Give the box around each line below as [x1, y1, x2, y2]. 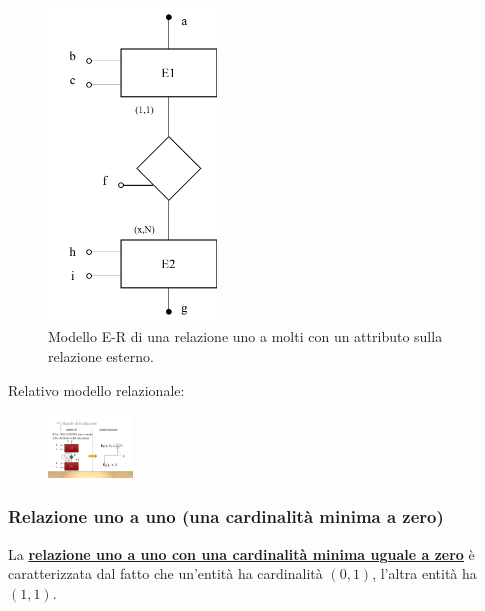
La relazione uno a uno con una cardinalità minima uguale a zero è [8, 543, 475, 564]
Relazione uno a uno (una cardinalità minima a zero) [8, 504, 444, 529]
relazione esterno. [48, 345, 154, 366]
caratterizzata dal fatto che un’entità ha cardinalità [8, 563, 323, 584]
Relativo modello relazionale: [8, 379, 185, 400]
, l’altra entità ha [372, 563, 477, 584]
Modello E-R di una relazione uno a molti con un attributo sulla [48, 326, 443, 347]
